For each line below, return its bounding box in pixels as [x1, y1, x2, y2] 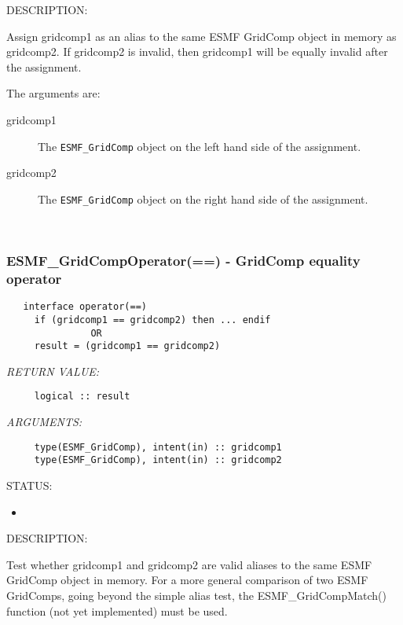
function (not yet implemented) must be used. [6, 602, 228, 619]
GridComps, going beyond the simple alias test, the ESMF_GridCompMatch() [6, 586, 387, 603]
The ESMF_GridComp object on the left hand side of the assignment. [38, 138, 361, 154]
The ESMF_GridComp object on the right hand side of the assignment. [38, 190, 368, 207]
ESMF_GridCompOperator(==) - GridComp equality [6, 250, 361, 270]
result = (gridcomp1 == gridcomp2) [34, 340, 221, 352]
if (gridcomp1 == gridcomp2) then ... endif [34, 314, 271, 325]
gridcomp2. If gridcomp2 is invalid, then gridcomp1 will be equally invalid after [6, 43, 388, 60]
